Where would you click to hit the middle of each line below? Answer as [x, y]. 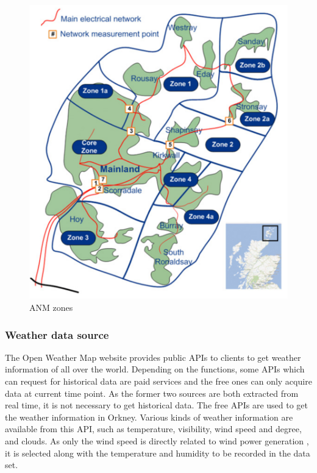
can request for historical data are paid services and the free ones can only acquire [158, 381]
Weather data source [57, 334]
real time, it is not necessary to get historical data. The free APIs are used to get [156, 405]
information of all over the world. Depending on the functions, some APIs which [155, 369]
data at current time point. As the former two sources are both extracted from [152, 393]
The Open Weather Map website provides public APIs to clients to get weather [153, 357]
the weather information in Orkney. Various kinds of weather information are [149, 417]
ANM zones [51, 307]
